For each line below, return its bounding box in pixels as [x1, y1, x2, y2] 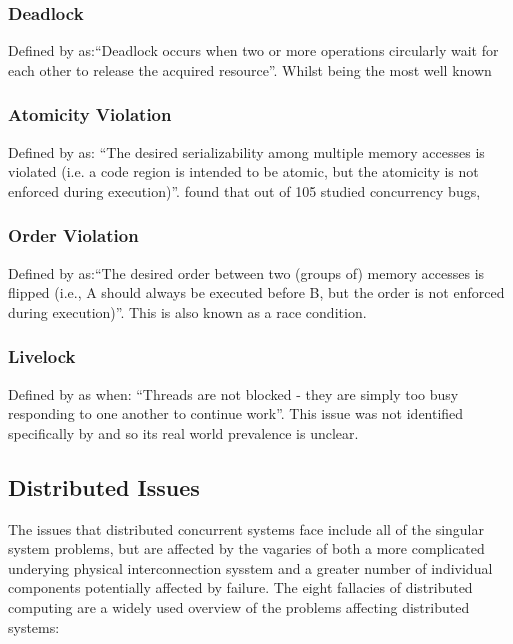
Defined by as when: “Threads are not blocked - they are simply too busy [8, 383, 459, 404]
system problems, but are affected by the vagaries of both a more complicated [8, 538, 485, 559]
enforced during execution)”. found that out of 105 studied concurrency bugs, [8, 180, 481, 201]
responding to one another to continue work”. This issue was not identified [8, 403, 464, 424]
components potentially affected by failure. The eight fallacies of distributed [8, 577, 473, 598]
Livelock [8, 344, 76, 369]
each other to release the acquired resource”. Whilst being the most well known [8, 59, 492, 80]
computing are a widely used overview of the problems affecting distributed [8, 596, 470, 617]
